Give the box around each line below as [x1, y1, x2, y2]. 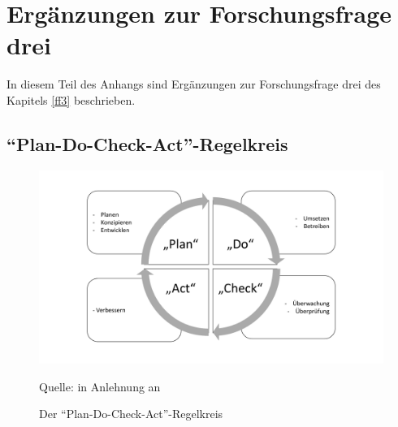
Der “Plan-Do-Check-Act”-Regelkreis [39, 405, 223, 422]
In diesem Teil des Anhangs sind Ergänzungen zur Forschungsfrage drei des [6, 75, 381, 93]
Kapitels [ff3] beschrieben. [6, 91, 136, 108]
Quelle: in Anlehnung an [39, 377, 161, 395]
